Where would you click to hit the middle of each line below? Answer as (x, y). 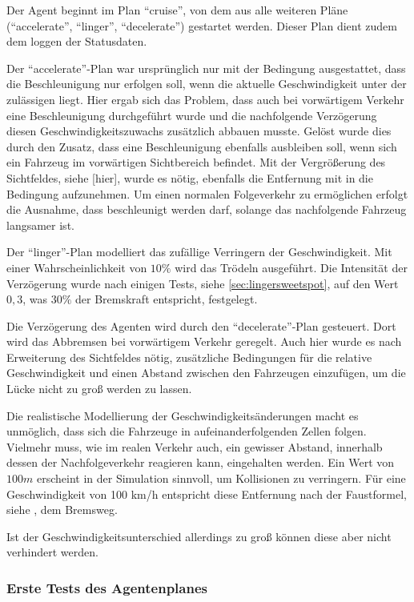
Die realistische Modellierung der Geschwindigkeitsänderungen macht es (183, 415)
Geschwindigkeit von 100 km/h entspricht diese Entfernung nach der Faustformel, (207, 494)
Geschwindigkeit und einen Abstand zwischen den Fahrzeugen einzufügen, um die (206, 373)
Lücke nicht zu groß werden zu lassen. (99, 389)
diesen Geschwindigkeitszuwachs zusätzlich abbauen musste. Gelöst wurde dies (199, 131)
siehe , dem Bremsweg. (62, 510)
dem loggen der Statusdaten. (77, 41)
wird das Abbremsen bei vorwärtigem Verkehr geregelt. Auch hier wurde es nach (204, 341)
